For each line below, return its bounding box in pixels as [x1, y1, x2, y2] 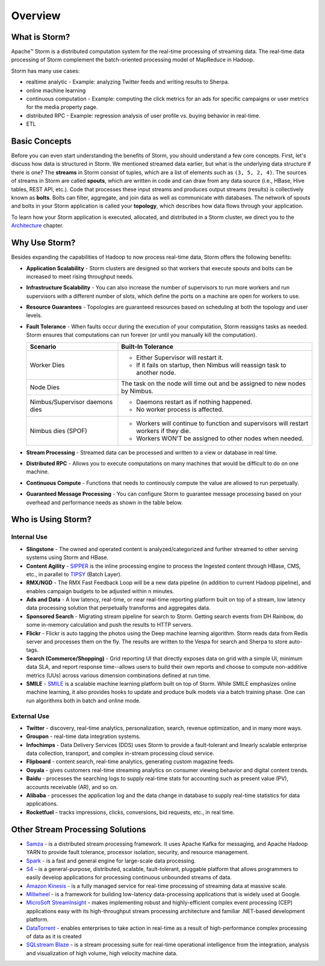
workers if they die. [136, 426, 191, 435]
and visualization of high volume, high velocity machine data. [26, 949, 178, 956]
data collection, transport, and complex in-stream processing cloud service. [26, 749, 215, 757]
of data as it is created [26, 933, 82, 940]
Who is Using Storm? [11, 514, 92, 525]
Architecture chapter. [11, 222, 64, 229]
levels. [26, 312, 42, 319]
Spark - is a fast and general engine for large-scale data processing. [26, 857, 196, 864]
